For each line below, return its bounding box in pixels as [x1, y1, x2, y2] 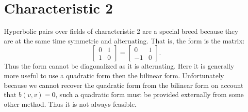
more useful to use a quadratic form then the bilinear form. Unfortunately [4, 70, 224, 80]
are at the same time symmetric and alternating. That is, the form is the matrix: [4, 35, 245, 45]
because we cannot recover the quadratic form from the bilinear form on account [4, 80, 244, 90]
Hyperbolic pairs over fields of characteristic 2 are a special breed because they [4, 26, 238, 36]
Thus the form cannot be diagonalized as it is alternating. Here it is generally [4, 61, 234, 71]
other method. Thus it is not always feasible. [4, 98, 137, 109]
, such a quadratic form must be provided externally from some [55, 89, 244, 99]
